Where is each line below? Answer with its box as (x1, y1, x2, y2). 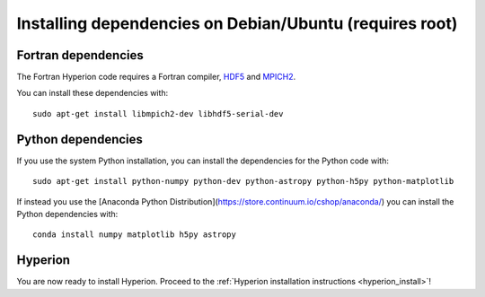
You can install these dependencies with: (16, 88, 169, 99)
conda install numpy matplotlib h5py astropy (32, 230, 237, 240)
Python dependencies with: (16, 208, 119, 219)
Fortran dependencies (16, 48, 144, 63)
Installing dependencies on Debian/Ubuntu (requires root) (16, 13, 458, 33)
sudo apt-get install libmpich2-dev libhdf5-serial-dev (32, 109, 284, 118)
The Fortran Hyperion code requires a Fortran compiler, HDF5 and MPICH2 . (16, 72, 296, 83)
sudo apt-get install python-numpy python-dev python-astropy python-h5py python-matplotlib (32, 176, 454, 187)
